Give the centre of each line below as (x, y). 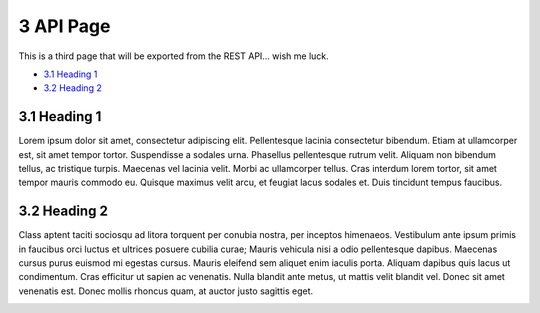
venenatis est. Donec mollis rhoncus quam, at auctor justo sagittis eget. (166, 291)
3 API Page (64, 26)
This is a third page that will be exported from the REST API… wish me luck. (173, 56)
